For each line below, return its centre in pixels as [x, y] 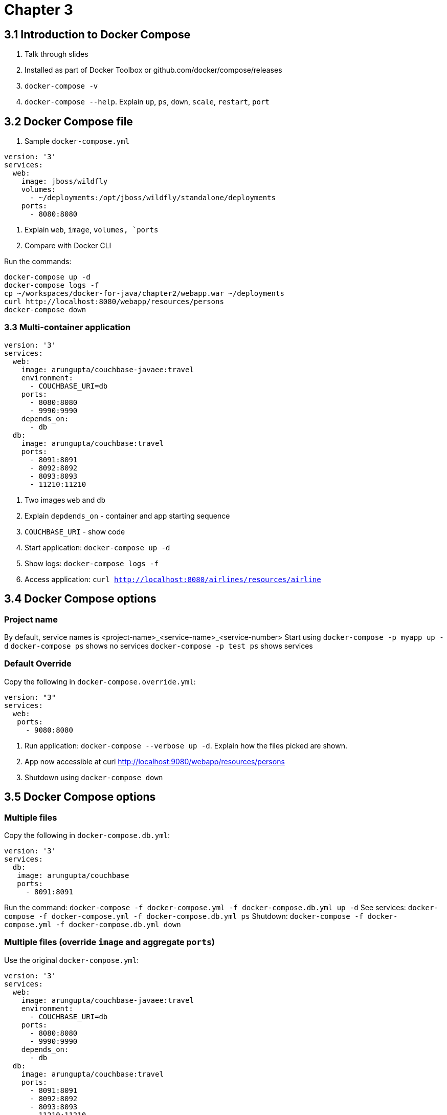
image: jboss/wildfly [64, 181]
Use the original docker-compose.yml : [72, 960]
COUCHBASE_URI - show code [75, 531]
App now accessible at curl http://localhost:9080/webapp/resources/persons [155, 761]
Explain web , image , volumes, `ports [92, 230]
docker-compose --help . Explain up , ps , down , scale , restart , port [147, 102]
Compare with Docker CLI [68, 246]
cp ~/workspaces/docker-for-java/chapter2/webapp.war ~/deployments [144, 294]
